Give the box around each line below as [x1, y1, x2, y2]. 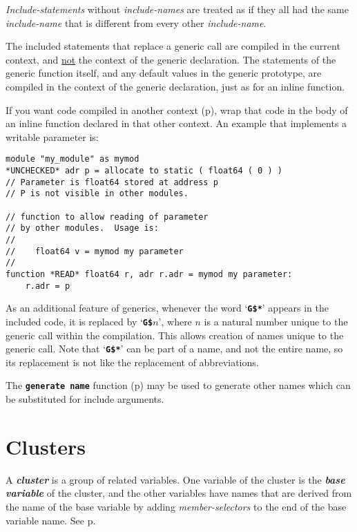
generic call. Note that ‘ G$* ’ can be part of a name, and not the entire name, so [6, 341, 343, 356]
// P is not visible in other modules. [6, 189, 189, 199]
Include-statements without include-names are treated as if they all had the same [6, 2, 349, 16]
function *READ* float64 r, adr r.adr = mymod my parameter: [6, 269, 293, 279]
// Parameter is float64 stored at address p [6, 177, 218, 187]
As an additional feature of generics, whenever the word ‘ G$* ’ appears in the [6, 301, 329, 315]
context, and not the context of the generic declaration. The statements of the [6, 52, 336, 66]
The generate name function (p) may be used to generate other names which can [6, 378, 351, 392]
